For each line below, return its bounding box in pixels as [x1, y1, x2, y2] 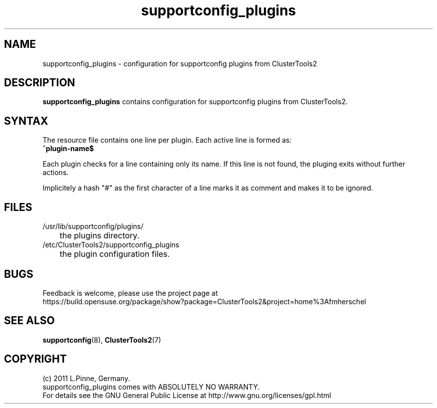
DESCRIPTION [4, 76, 75, 89]
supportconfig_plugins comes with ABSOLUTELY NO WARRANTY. [42, 382, 260, 391]
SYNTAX [4, 114, 48, 127]
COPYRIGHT [4, 353, 67, 366]
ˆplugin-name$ [42, 144, 94, 153]
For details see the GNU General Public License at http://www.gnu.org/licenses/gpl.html [42, 391, 331, 400]
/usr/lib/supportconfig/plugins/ [42, 222, 144, 231]
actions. [42, 168, 69, 177]
